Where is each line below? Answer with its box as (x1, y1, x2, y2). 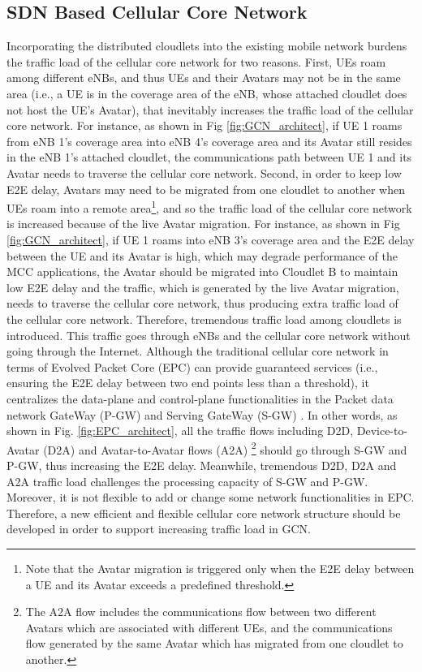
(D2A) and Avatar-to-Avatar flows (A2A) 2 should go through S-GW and (43, 438, 407, 458)
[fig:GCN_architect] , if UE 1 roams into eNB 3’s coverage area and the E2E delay (6, 230, 415, 248)
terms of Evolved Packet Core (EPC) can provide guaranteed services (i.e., (6, 358, 378, 375)
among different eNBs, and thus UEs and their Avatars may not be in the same (6, 69, 401, 86)
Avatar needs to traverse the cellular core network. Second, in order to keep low (6, 164, 402, 181)
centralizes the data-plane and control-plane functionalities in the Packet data (6, 390, 394, 407)
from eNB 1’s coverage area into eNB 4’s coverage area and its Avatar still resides (6, 132, 412, 149)
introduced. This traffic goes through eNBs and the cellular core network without (6, 326, 411, 343)
